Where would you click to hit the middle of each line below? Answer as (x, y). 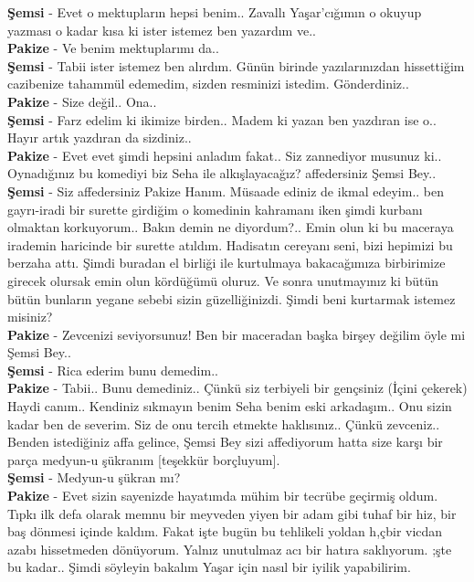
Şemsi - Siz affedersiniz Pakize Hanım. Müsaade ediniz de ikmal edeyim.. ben (226, 190)
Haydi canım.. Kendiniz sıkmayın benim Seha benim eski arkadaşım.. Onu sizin (230, 406)
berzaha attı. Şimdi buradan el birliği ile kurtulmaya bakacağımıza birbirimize (226, 263)
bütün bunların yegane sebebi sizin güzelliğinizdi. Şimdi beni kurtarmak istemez (232, 298)
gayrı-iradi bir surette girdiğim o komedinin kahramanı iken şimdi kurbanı (215, 209)
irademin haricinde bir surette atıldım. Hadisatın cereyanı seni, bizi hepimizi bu (230, 244)
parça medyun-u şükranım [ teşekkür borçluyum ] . (144, 459)
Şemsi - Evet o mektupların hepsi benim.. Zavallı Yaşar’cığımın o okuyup (215, 12)
